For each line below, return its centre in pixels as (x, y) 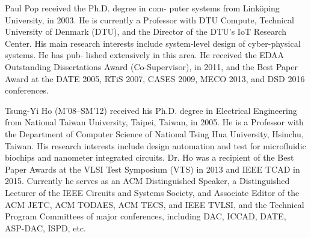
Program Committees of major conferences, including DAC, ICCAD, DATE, (146, 216)
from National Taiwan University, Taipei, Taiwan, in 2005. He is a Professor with (154, 122)
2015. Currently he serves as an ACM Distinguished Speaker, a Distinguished (147, 181)
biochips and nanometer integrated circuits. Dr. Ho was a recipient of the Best (149, 157)
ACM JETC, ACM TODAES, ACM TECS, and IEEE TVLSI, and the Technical (155, 204)
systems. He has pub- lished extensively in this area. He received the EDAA (145, 55)
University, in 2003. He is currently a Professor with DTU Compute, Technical (149, 19)
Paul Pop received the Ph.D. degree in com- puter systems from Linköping (142, 8)
